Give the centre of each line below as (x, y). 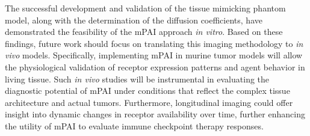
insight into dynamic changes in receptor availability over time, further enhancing (155, 114)
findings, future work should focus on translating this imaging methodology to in (154, 43)
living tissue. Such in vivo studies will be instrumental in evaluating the (137, 79)
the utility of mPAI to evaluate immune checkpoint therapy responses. (134, 125)
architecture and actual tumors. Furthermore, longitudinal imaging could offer (149, 102)
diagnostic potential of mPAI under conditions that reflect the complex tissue (147, 91)
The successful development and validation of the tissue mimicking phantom (145, 8)
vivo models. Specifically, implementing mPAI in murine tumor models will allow (154, 55)
